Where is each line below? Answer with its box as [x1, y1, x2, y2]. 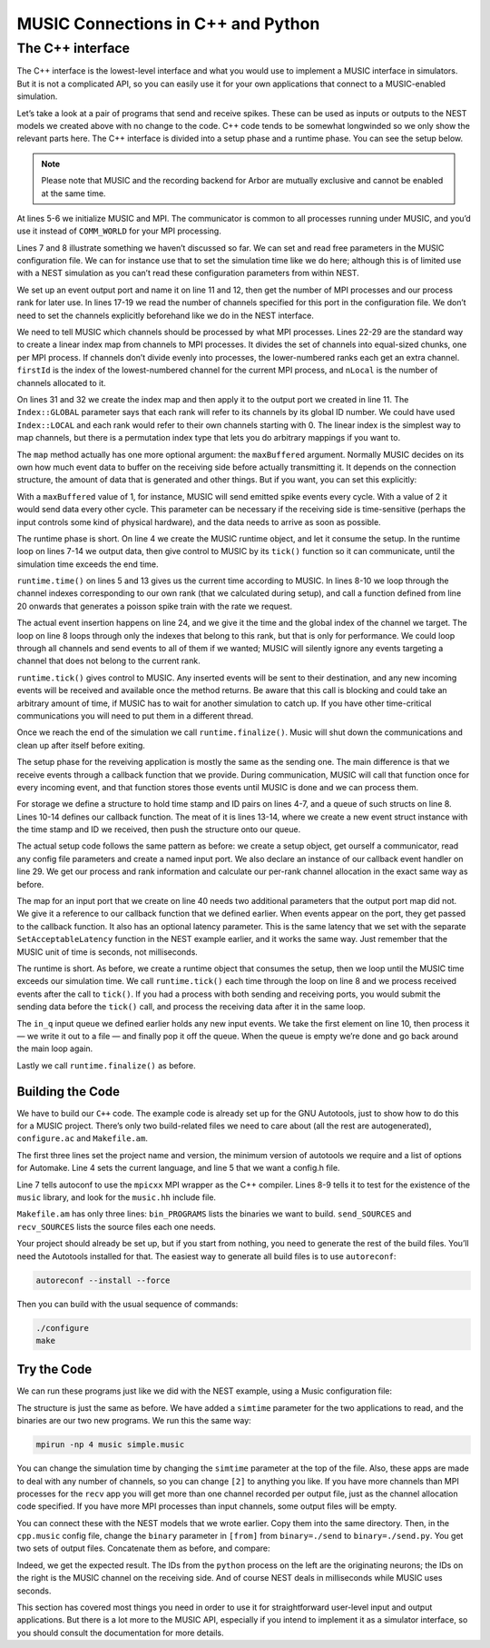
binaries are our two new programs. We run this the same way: [16, 1415, 251, 1426]
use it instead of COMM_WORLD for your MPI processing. [16, 225, 221, 236]
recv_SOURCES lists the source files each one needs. [16, 1221, 217, 1232]
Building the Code [16, 1084, 121, 1099]
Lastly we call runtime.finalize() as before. [16, 1059, 197, 1071]
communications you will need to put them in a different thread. [16, 710, 254, 721]
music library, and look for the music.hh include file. [16, 1191, 217, 1203]
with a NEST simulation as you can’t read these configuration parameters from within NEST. [16, 268, 360, 279]
